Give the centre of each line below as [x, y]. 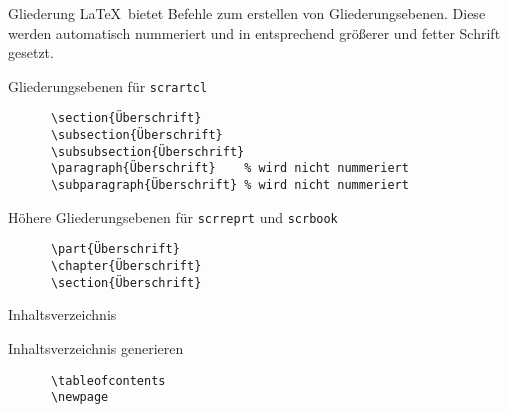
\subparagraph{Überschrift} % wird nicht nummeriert [229, 185]
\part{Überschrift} [115, 249]
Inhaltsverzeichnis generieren [96, 347]
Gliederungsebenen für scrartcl [108, 85]
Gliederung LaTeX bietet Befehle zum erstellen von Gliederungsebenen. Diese [247, 13]
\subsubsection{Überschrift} [147, 151]
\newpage [79, 397]
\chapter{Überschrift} [126, 266]
